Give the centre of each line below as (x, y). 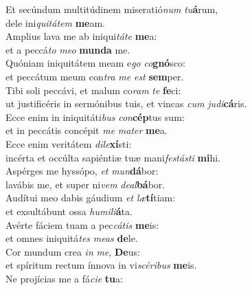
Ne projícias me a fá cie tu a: (64, 278)
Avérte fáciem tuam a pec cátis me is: (82, 224)
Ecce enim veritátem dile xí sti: (69, 143)
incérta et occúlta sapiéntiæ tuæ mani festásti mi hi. (113, 157)
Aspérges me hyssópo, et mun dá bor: (82, 171)
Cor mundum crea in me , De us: (73, 251)
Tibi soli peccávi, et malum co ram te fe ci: (93, 90)
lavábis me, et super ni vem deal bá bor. (85, 184)
